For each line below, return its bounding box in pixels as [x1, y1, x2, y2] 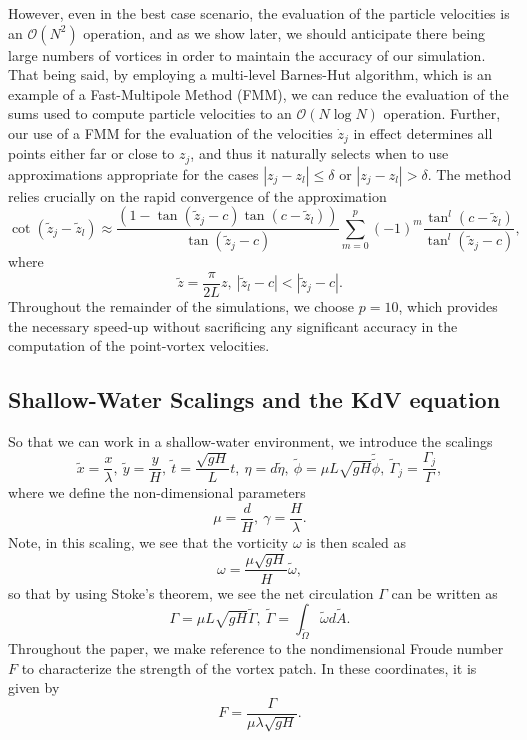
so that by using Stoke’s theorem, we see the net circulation [8, 582, 374, 603]
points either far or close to [8, 143, 175, 164]
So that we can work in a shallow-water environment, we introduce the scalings [8, 430, 493, 451]
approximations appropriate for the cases [8, 163, 259, 184]
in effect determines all [353, 122, 493, 143]
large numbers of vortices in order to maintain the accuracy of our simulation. [8, 44, 486, 65]
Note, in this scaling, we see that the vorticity [8, 532, 289, 553]
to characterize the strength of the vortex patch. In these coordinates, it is [21, 657, 477, 678]
